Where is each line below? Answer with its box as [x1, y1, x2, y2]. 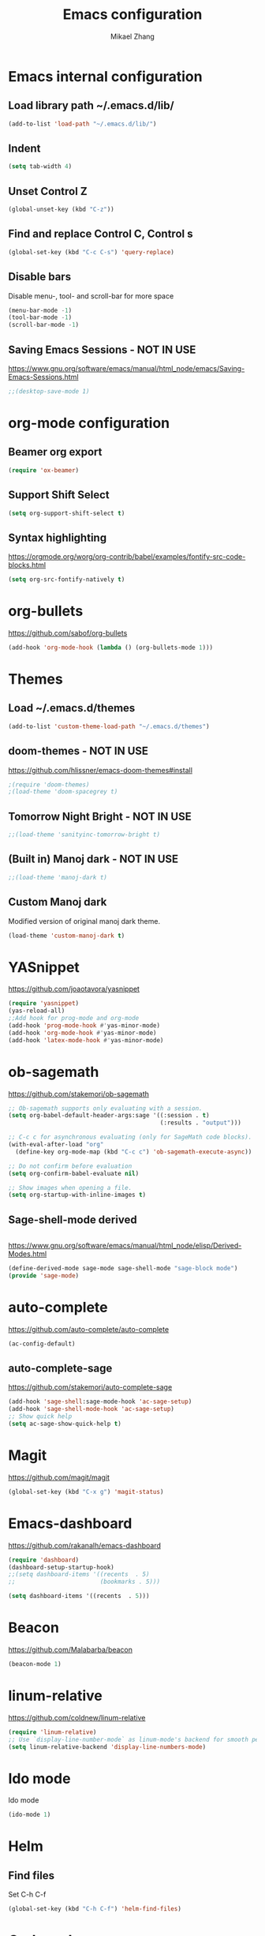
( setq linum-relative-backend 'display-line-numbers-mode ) [8, 1743, 207, 1750]
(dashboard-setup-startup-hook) [8, 1563, 114, 1571]
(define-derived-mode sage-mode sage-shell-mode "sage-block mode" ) [8, 1265, 238, 1273]
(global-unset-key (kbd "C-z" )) [8, 205, 114, 214]
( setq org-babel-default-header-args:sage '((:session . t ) [8, 1112, 211, 1120]
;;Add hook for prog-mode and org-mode [8, 1015, 140, 1022]
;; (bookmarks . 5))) [8, 1578, 160, 1586]
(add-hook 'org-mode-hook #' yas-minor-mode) [8, 1029, 157, 1037]
